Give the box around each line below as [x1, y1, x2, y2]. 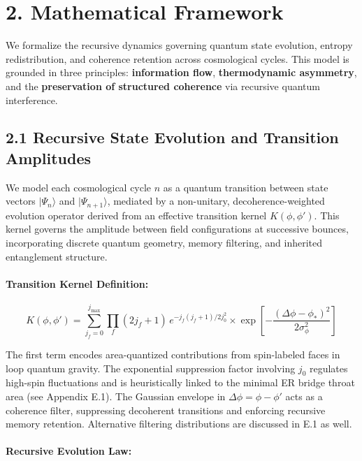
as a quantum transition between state [163, 180, 328, 194]
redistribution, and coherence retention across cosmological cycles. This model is [6, 51, 349, 66]
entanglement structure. [6, 249, 108, 263]
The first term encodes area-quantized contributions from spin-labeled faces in [6, 346, 340, 361]
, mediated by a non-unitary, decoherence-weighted [107, 193, 325, 208]
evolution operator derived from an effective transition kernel [6, 207, 267, 222]
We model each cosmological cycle [6, 180, 152, 194]
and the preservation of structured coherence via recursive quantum [6, 78, 320, 93]
